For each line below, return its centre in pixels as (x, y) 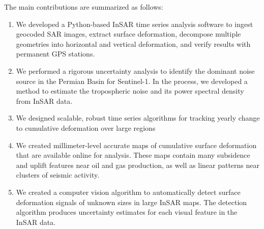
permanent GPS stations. (55, 54)
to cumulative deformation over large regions (86, 127)
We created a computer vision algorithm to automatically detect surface (128, 192)
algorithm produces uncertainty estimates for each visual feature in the (127, 212)
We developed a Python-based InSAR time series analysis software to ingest (135, 24)
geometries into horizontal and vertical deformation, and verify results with (133, 44)
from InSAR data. (44, 101)
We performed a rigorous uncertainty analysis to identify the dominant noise (135, 70)
